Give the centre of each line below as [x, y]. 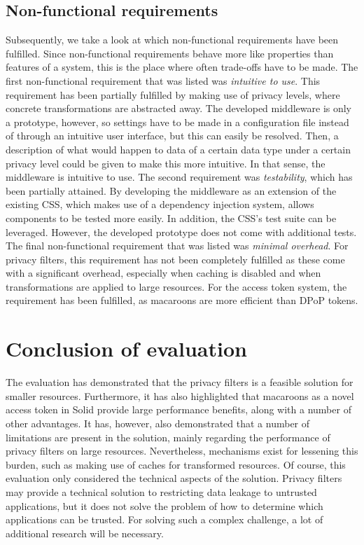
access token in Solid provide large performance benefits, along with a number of [178, 409]
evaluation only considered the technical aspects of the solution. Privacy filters [174, 478]
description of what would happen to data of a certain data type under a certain [178, 149]
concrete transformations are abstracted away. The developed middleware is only [179, 108]
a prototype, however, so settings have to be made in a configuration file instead [177, 122]
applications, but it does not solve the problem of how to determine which [164, 505]
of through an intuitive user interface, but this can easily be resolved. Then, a [172, 136]
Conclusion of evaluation [126, 349]
